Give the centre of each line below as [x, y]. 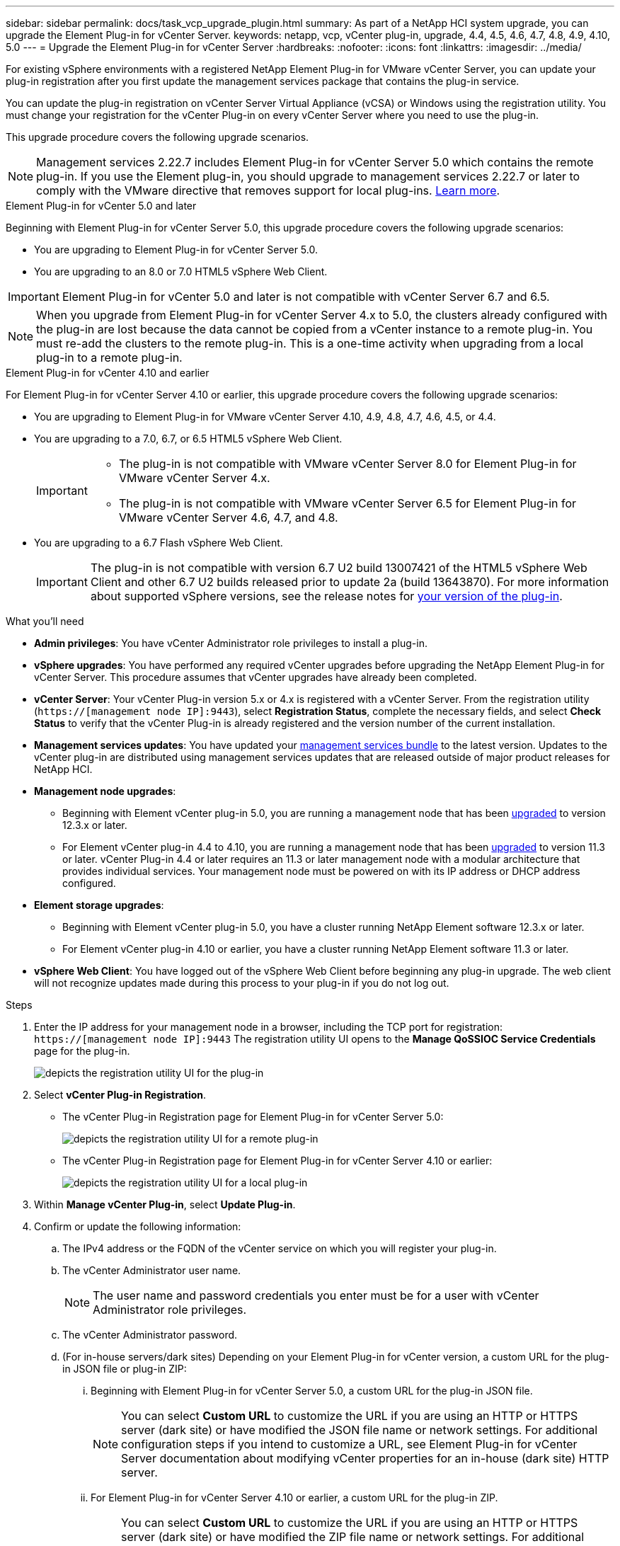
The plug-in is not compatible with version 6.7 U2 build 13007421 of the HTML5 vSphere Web [339, 568]
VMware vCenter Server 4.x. [194, 478]
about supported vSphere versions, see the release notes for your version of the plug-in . [326, 596]
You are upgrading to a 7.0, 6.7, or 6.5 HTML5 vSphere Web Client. [188, 439]
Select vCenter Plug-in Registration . [120, 1095]
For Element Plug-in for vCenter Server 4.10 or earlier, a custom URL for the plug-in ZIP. [294, 1498]
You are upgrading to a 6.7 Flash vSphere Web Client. [159, 543]
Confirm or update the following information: [138, 1226]
